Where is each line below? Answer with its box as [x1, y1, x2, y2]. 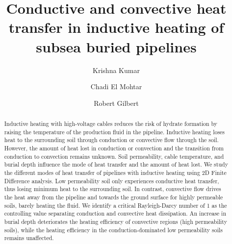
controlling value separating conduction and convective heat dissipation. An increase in [4, 209, 227, 218]
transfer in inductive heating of [8, 17, 224, 37]
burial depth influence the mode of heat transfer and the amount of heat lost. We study [4, 160, 228, 169]
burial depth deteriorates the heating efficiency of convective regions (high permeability [4, 217, 227, 225]
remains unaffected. [4, 234, 54, 242]
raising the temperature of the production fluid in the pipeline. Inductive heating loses [4, 127, 225, 136]
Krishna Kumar [93, 65, 140, 75]
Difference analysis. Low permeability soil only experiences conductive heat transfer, [4, 176, 219, 185]
